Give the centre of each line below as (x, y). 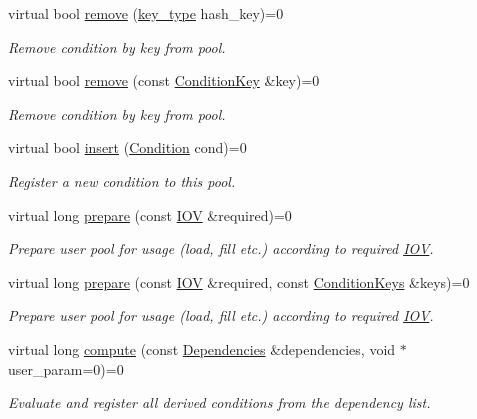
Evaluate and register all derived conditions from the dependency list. (219, 402)
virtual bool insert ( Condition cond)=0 (127, 147)
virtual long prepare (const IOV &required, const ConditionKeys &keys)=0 (239, 281)
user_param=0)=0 (66, 368)
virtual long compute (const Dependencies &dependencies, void (202, 348)
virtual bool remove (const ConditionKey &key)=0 (164, 80)
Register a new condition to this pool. (122, 180)
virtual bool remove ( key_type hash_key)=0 (146, 13)
